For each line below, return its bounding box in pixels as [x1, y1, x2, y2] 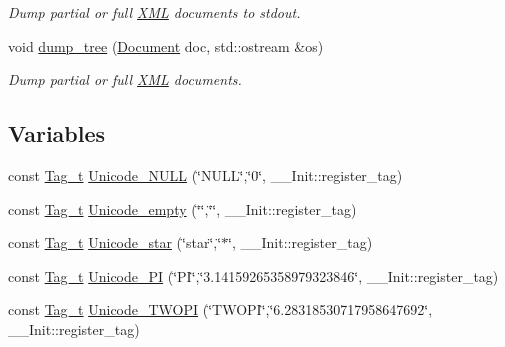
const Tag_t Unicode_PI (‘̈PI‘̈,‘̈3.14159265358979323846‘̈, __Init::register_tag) [8, 265, 499, 286]
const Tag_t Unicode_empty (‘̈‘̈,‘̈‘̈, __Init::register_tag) [8, 198, 357, 219]
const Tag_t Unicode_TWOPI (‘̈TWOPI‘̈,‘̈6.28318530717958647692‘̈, [8, 299, 433, 320]
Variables [8, 118, 106, 149]
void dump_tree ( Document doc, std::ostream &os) [8, 35, 324, 56]
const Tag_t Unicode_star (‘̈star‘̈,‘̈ [8, 232, 222, 253]
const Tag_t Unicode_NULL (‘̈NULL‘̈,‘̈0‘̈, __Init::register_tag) [8, 164, 403, 185]
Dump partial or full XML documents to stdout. [8, 2, 301, 22]
